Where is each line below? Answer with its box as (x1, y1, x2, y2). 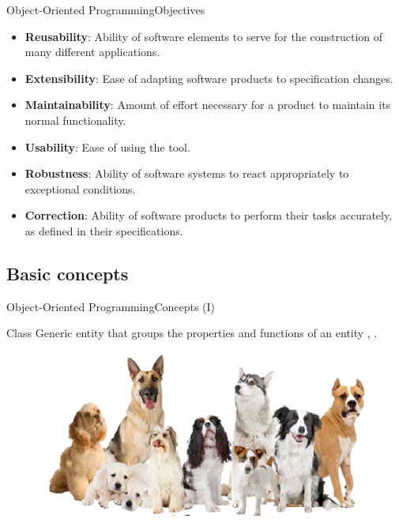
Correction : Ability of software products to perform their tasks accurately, (24, 207, 393, 223)
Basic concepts (6, 261, 129, 285)
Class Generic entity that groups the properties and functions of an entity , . (6, 325, 378, 341)
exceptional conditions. (24, 180, 136, 197)
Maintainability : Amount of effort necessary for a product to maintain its (24, 96, 391, 113)
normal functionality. (24, 111, 126, 128)
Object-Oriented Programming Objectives (6, 2, 205, 17)
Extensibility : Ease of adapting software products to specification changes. (24, 69, 393, 86)
